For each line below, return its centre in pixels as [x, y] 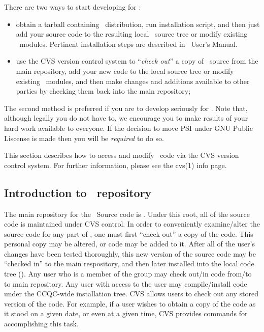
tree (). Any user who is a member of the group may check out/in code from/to [128, 274]
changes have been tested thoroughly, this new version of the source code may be [130, 253]
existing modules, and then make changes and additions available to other [133, 81]
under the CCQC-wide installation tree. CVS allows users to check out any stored [131, 294]
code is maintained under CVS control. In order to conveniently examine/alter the [132, 224]
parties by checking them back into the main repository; [103, 91]
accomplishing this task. [41, 324]
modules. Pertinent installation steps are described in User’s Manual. [128, 44]
